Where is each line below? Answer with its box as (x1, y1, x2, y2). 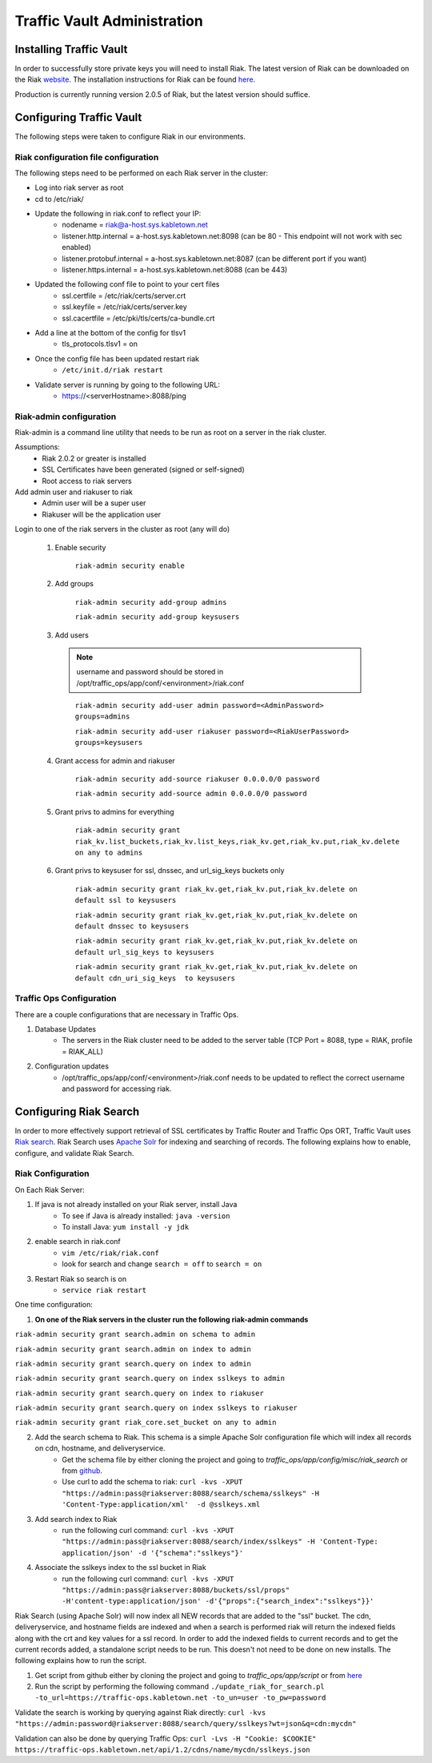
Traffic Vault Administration (14, 12, 203, 30)
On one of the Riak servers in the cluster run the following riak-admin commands (34, 1314, 309, 1324)
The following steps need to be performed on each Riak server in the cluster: (14, 168, 268, 178)
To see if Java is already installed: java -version (62, 1210, 230, 1221)
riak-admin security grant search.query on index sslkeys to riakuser (14, 1403, 298, 1413)
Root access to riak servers (42, 476, 132, 485)
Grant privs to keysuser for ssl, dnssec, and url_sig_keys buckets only (54, 866, 285, 875)
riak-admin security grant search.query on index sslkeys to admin (14, 1374, 286, 1383)
